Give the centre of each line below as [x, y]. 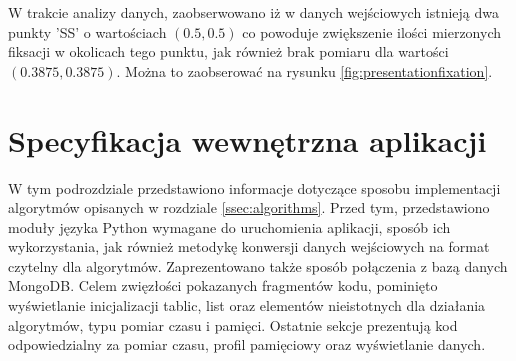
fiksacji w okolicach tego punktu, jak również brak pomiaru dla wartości [228, 51]
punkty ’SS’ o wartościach [87, 31]
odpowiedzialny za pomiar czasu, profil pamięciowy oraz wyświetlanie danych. [247, 344]
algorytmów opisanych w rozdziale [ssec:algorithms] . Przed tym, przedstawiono [249, 207]
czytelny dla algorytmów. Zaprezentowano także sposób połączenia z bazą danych [258, 265]
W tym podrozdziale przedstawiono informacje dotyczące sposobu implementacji [254, 187]
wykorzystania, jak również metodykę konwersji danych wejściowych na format [249, 246]
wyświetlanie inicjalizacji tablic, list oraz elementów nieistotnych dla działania [247, 305]
